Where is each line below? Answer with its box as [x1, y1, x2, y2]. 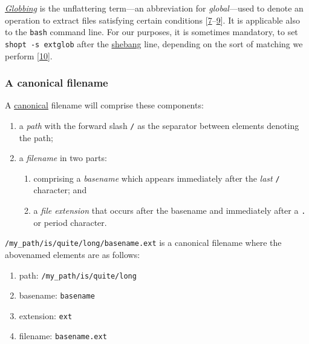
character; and [33, 184, 87, 196]
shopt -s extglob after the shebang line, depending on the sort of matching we [5, 37, 303, 50]
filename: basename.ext [19, 329, 107, 342]
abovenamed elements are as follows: [5, 248, 140, 260]
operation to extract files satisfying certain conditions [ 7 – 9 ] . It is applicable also [5, 13, 300, 26]
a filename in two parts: [19, 151, 107, 164]
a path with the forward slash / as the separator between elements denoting [19, 119, 299, 131]
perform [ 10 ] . [5, 49, 53, 62]
